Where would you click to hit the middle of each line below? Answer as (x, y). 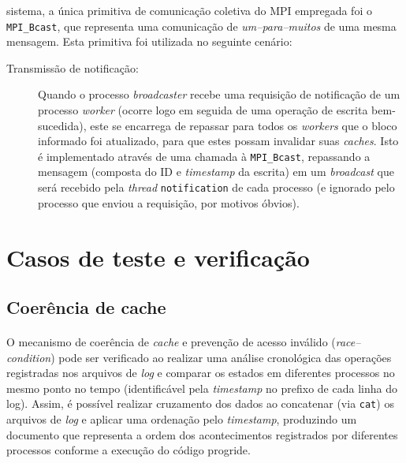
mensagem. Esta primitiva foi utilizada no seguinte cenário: (149, 41)
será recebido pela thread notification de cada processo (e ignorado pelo (216, 187)
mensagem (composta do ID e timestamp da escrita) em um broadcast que (216, 172)
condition (29, 357)
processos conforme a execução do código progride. (129, 450)
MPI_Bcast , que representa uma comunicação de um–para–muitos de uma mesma (201, 26)
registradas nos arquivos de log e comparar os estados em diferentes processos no (201, 373)
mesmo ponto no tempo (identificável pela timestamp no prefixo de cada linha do (202, 388)
